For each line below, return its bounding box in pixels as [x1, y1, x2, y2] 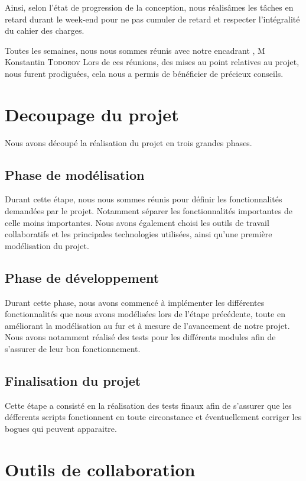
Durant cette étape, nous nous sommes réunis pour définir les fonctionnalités [5, 193, 282, 205]
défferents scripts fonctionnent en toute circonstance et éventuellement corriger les [5, 411, 302, 423]
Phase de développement [5, 268, 159, 286]
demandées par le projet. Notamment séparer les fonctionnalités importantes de [5, 205, 293, 217]
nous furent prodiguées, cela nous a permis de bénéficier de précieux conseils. [5, 67, 284, 79]
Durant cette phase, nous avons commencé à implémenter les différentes [5, 296, 265, 308]
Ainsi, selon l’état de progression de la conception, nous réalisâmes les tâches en [5, 1, 294, 13]
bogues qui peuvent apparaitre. [5, 422, 117, 435]
